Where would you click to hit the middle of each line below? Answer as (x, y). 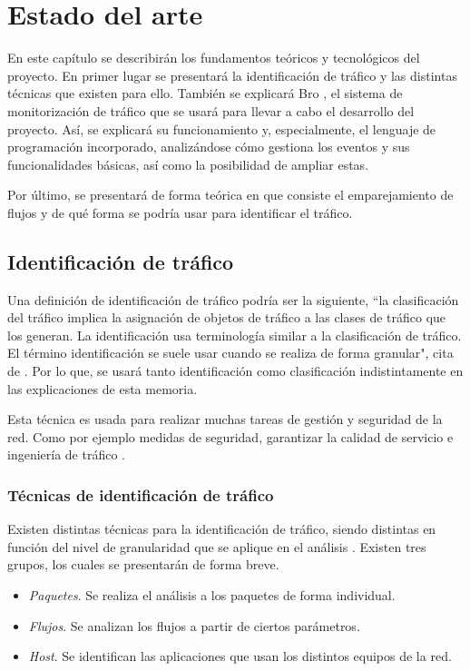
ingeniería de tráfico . (66, 454)
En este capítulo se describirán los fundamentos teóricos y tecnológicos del (214, 58)
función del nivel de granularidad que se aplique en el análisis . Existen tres (217, 546)
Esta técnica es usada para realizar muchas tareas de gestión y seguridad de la (225, 419)
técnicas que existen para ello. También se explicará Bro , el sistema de (205, 93)
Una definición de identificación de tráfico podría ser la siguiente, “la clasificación (233, 299)
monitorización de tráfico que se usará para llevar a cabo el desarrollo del (211, 110)
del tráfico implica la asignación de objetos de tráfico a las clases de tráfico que (227, 317)
